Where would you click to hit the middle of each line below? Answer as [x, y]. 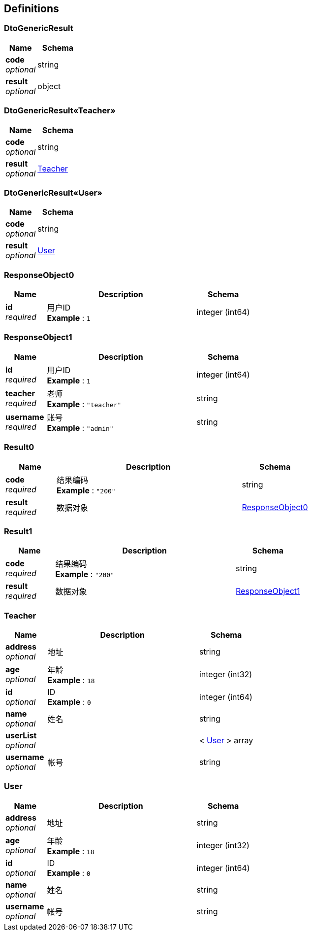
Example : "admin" [80, 428]
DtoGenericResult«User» [53, 192]
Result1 [18, 531]
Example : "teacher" [84, 404]
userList [21, 736]
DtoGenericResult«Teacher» [60, 111]
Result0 [19, 447]
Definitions [31, 9]
